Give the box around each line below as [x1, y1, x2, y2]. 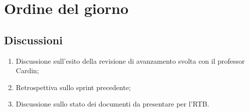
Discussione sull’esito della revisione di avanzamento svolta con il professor [16, 55, 245, 66]
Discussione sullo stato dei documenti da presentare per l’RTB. [16, 99, 209, 109]
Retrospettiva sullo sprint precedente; [16, 82, 131, 92]
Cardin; [16, 65, 39, 76]
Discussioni [4, 32, 63, 47]
